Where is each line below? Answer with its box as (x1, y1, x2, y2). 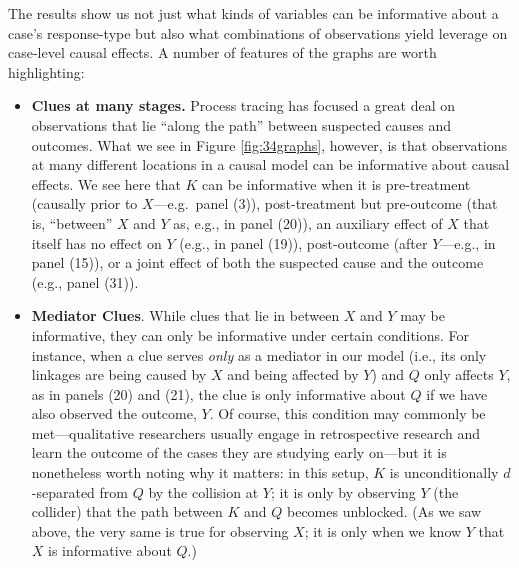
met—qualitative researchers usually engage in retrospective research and (31, 422, 481, 443)
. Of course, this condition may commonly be (209, 403, 486, 424)
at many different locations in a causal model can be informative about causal (31, 154, 510, 175)
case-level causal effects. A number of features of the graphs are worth (8, 42, 437, 63)
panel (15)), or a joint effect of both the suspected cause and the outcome (31, 252, 484, 273)
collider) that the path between (31, 501, 223, 522)
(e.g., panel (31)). (31, 271, 139, 292)
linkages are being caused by (31, 364, 207, 385)
